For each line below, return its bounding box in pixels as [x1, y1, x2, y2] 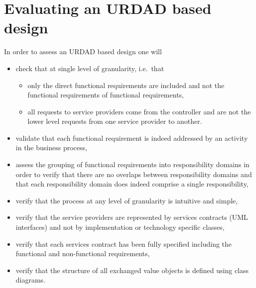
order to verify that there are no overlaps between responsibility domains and [15, 169, 252, 179]
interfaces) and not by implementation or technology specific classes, [15, 222, 225, 232]
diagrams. [15, 275, 46, 285]
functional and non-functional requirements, [15, 248, 150, 259]
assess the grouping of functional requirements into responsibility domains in [15, 159, 250, 170]
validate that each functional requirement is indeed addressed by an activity [15, 132, 248, 143]
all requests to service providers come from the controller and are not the [27, 106, 251, 116]
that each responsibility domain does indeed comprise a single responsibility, [15, 179, 249, 189]
